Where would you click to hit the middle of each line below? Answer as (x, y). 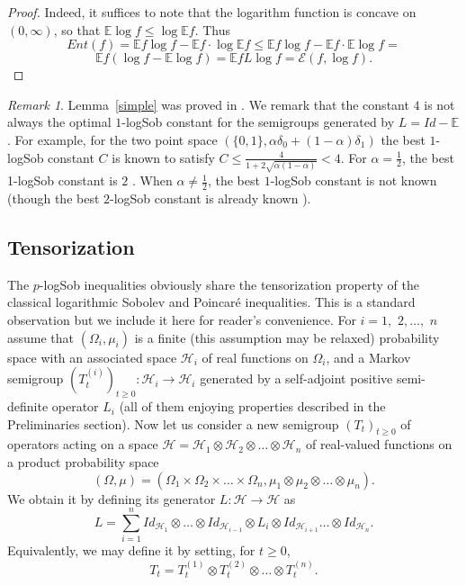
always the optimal (59, 122)
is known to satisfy (163, 157)
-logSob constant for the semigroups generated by (258, 122)
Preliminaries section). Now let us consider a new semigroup (173, 423)
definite (28, 406)
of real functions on (255, 357)
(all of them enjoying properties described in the (252, 406)
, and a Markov (368, 357)
